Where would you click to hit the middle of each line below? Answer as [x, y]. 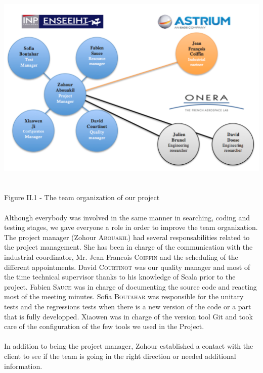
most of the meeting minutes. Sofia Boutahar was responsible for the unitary [124, 296]
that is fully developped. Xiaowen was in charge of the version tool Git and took [128, 316]
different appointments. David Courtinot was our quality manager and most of [127, 267]
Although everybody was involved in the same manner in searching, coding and [127, 217]
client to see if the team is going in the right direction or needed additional [120, 356]
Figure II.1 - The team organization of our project [82, 197]
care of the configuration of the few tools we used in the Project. [104, 326]
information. [23, 366]
